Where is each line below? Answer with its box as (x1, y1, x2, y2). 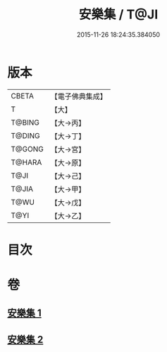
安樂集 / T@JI (78, 6, 159, 23)
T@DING (11, 130, 40, 140)
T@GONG (11, 144, 44, 154)
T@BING (11, 118, 40, 127)
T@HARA (11, 157, 42, 167)
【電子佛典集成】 (50, 91, 107, 101)
